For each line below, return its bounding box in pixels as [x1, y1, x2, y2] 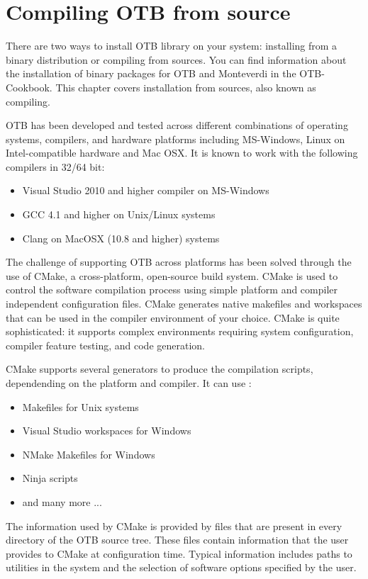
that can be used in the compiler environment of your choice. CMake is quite [6, 310, 340, 325]
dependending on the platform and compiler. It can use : [6, 376, 252, 390]
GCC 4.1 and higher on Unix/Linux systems [22, 207, 216, 222]
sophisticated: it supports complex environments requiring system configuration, [6, 324, 354, 339]
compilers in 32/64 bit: [6, 159, 105, 174]
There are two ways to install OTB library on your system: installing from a [6, 38, 338, 53]
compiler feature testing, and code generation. [6, 337, 205, 352]
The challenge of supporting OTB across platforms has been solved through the [6, 254, 352, 269]
